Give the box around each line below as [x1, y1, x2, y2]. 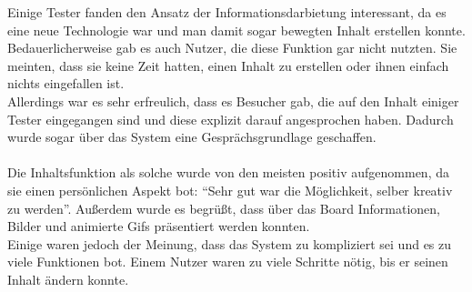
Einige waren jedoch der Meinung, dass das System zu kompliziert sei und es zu [7, 234, 452, 253]
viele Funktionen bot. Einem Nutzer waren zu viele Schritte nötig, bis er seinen [7, 252, 448, 271]
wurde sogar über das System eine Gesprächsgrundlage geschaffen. [7, 127, 377, 146]
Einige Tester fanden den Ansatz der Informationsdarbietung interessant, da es [7, 3, 447, 21]
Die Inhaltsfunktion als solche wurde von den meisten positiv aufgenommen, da [7, 163, 449, 182]
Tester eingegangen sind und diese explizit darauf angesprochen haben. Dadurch [7, 109, 454, 128]
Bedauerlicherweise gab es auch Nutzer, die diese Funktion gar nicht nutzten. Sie [7, 38, 457, 57]
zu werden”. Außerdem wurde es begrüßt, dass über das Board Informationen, [7, 198, 440, 217]
